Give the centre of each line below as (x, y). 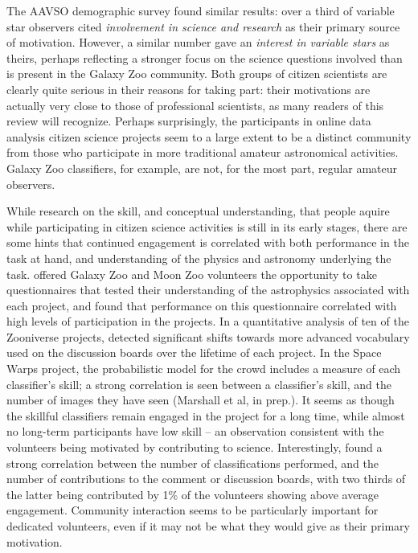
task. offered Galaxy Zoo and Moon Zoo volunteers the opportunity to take (192, 274)
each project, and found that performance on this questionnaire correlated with (202, 305)
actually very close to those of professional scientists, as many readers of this (195, 105)
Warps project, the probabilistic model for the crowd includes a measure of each (204, 369)
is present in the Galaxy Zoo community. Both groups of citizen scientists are (197, 74)
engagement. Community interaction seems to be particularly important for (193, 510)
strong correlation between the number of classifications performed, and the (193, 463)
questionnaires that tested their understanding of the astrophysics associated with (208, 290)
